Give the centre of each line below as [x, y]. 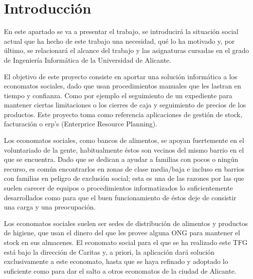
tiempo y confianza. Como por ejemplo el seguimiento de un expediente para [118, 95]
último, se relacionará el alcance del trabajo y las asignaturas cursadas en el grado [126, 50]
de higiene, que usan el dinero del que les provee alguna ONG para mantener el [122, 233]
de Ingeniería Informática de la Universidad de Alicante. [88, 60]
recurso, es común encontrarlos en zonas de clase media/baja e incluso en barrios [124, 168]
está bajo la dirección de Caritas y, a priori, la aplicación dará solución [109, 252]
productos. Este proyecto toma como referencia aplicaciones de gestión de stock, [123, 114]
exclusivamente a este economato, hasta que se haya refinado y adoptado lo [116, 261]
